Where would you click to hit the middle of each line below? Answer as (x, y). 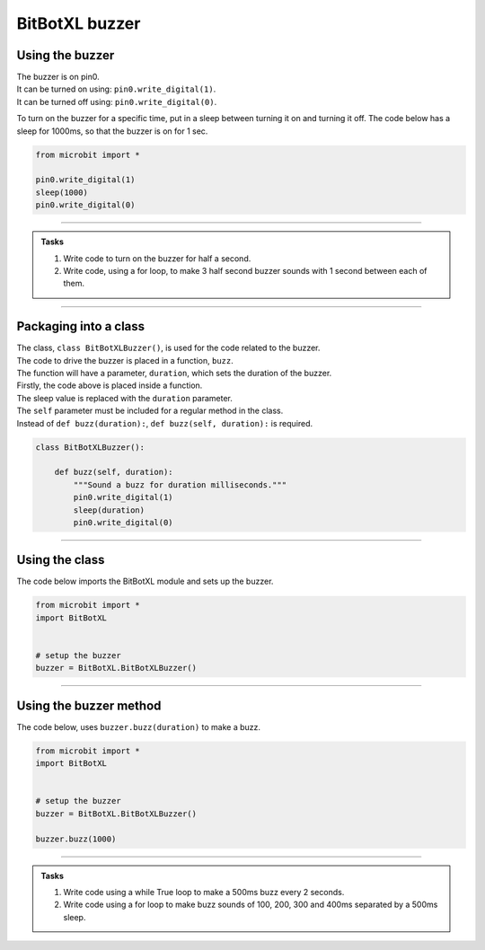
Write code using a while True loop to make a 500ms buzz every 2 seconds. (204, 892)
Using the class (61, 560)
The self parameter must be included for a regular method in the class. (150, 411)
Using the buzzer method (89, 705)
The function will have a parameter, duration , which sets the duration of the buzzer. (174, 374)
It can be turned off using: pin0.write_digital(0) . (117, 101)
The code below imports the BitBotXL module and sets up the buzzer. (145, 581)
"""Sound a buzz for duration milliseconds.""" (180, 484)
